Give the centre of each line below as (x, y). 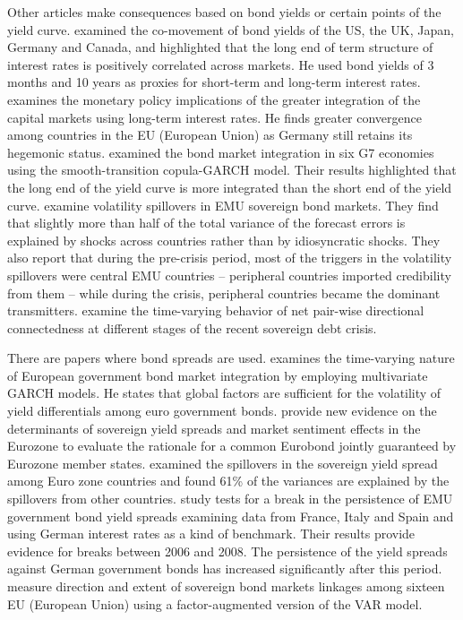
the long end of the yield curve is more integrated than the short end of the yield (230, 187)
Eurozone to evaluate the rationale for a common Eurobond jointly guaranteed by (232, 446)
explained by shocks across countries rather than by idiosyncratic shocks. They (224, 240)
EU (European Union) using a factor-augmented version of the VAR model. (215, 603)
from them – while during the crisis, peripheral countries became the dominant (224, 293)
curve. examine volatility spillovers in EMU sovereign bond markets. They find (223, 205)
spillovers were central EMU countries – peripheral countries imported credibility (229, 275)
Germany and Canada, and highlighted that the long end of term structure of (220, 47)
